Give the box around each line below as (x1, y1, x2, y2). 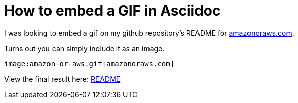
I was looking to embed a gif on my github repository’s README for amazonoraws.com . (4, 28, 294, 37)
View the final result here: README (4, 74, 121, 83)
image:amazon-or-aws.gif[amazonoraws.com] (4, 59, 175, 68)
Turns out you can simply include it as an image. (4, 44, 165, 53)
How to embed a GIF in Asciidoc (4, 2, 221, 19)
